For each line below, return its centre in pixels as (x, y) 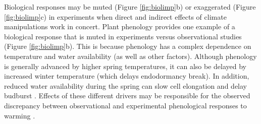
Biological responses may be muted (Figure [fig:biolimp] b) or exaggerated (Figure (130, 7)
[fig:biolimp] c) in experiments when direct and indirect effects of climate (115, 16)
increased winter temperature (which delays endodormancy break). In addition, (127, 76)
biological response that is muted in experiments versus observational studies (123, 36)
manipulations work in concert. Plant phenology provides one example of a (120, 26)
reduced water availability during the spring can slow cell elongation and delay (125, 85)
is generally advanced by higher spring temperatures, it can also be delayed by (125, 66)
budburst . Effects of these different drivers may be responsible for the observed (127, 96)
